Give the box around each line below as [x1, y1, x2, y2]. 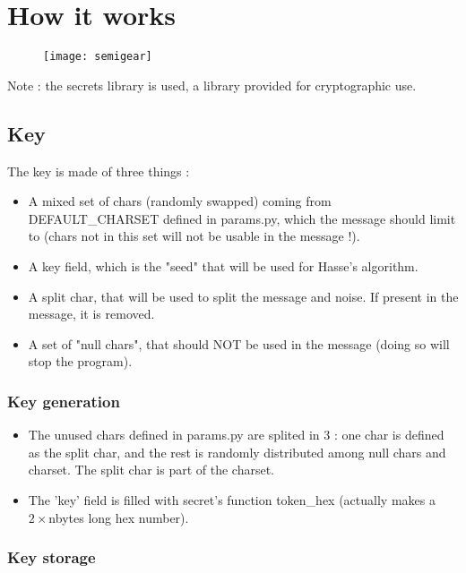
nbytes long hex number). [48, 508, 189, 526]
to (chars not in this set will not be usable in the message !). [28, 227, 360, 245]
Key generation [7, 389, 120, 412]
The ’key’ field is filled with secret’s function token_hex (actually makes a [28, 490, 436, 509]
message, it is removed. [28, 304, 155, 323]
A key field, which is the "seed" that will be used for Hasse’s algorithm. [28, 256, 419, 275]
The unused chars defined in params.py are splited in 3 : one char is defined [28, 425, 444, 444]
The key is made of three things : [7, 161, 190, 180]
